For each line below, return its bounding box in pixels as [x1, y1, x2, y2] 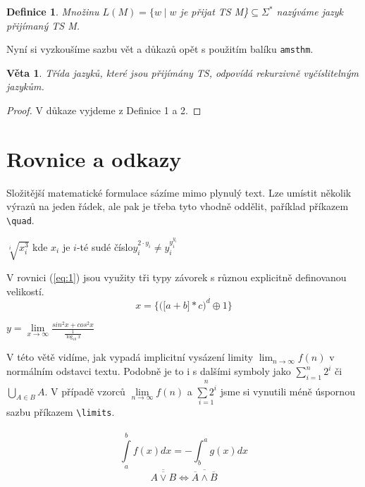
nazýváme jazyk [276, 4, 344, 18]
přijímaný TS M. [6, 18, 80, 32]
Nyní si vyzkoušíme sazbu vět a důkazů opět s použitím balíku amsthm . [6, 42, 314, 56]
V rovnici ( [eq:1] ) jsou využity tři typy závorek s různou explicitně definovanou [6, 269, 347, 284]
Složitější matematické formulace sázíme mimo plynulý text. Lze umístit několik [6, 185, 352, 199]
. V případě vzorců [44, 383, 125, 398]
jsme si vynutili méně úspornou [220, 383, 355, 398]
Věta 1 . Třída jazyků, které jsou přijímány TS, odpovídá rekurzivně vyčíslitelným [6, 65, 359, 80]
